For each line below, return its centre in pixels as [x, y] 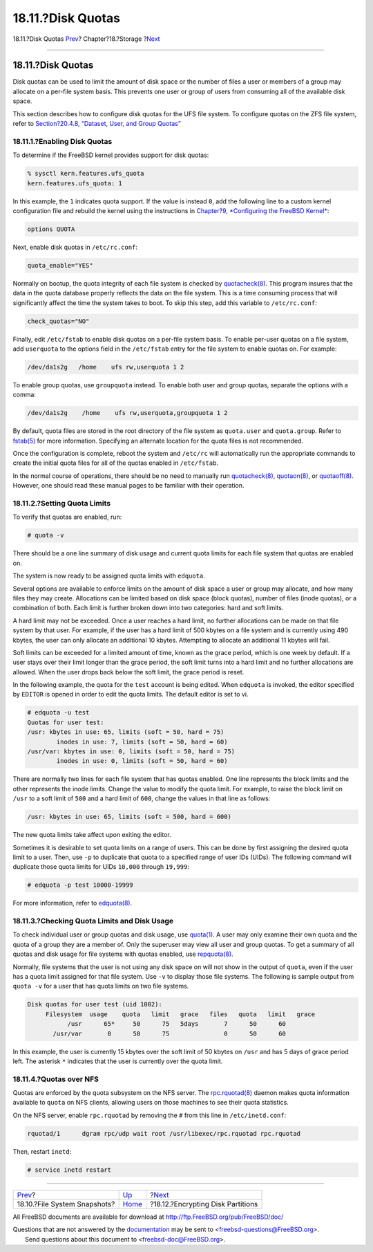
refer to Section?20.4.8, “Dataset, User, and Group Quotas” [97, 124]
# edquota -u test [58, 713]
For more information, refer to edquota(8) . [73, 903]
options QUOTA [51, 229]
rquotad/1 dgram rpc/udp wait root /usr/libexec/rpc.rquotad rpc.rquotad [164, 1133]
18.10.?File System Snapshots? [66, 1204]
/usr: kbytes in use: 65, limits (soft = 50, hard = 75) [126, 732]
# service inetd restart [69, 1170]
